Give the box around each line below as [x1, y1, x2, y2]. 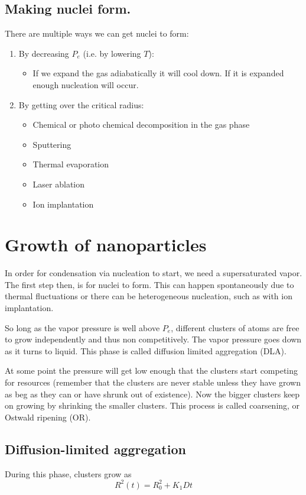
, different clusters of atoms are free [171, 321, 300, 334]
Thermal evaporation [32, 158, 109, 170]
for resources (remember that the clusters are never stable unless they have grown [5, 376, 301, 389]
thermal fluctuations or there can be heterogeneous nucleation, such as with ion [5, 290, 292, 302]
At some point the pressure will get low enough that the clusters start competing [5, 364, 298, 377]
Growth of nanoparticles [5, 232, 207, 257]
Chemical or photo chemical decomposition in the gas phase [32, 118, 250, 131]
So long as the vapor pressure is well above [5, 321, 160, 334]
